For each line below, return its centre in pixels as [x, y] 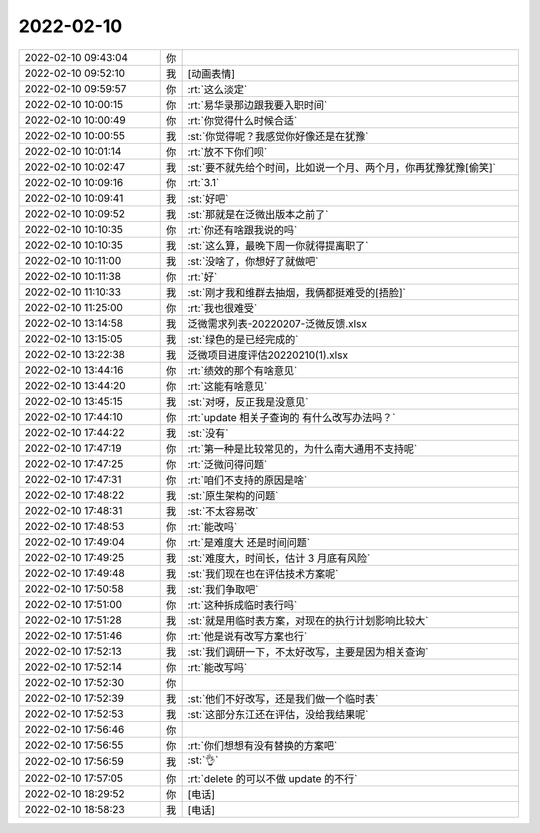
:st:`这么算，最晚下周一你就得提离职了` [278, 245]
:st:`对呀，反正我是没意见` [248, 402]
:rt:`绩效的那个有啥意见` [242, 370]
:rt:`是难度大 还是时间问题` [248, 542]
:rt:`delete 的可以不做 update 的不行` [272, 778]
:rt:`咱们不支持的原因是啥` [247, 480]
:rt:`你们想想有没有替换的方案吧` [262, 745]
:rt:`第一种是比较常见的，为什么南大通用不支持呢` [302, 448]
